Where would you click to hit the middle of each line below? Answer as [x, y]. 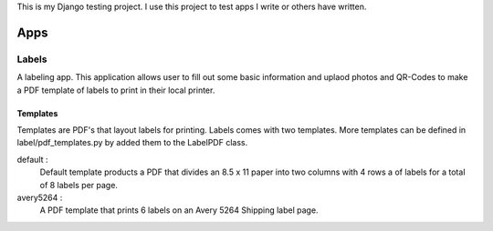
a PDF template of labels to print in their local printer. [116, 90]
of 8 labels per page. [79, 185]
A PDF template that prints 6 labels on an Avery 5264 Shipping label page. [179, 210]
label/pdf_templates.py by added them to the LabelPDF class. [132, 143]
